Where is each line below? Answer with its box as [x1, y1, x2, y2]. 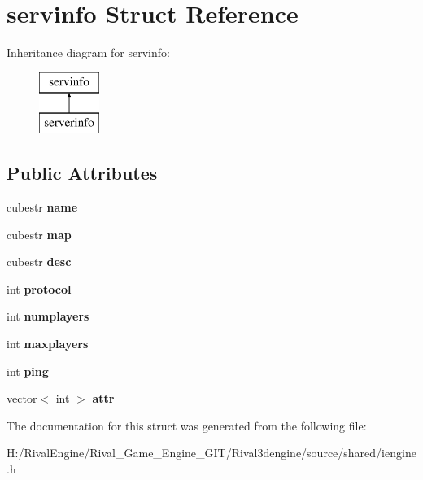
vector [7, 390, 37, 407]
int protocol [7, 280, 72, 297]
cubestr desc [7, 253, 72, 270]
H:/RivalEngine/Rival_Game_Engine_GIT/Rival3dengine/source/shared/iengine [7, 444, 416, 461]
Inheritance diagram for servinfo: [7, 44, 170, 61]
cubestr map [7, 225, 72, 242]
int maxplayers [7, 335, 89, 352]
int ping [7, 362, 49, 379]
